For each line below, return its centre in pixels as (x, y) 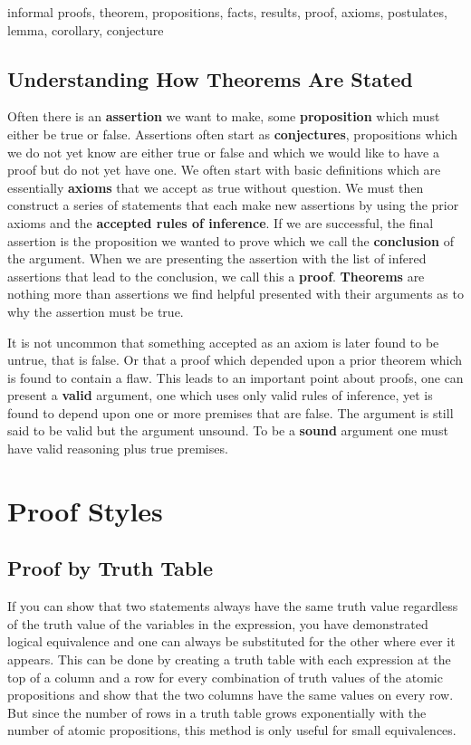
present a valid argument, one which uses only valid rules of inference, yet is (220, 395)
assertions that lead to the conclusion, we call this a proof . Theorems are (216, 276)
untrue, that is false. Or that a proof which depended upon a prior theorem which (235, 360)
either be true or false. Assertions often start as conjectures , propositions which (232, 134)
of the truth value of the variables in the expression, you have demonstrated (218, 623)
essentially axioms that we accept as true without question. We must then (216, 187)
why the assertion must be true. (96, 311)
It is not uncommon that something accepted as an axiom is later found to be (223, 342)
